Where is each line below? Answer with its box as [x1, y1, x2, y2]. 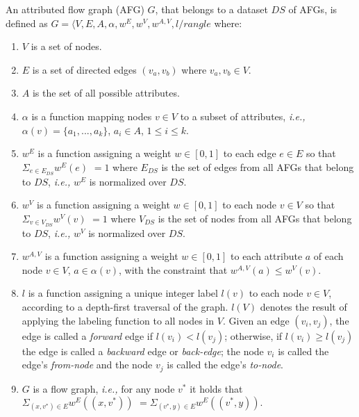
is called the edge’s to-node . [167, 357, 283, 372]
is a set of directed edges [32, 62, 137, 76]
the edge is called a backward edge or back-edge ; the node [22, 343, 264, 358]
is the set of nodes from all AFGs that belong [158, 211, 352, 225]
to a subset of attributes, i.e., [180, 108, 306, 123]
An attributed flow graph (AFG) [6, 2, 144, 16]
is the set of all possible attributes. [32, 85, 180, 100]
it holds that [190, 381, 243, 395]
